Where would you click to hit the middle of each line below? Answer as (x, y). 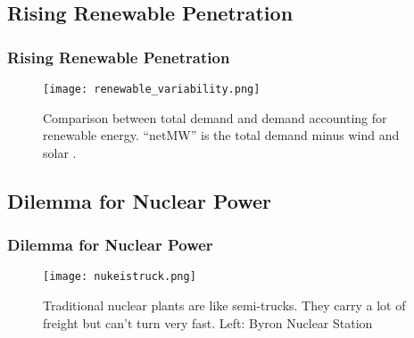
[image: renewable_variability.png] (152, 89)
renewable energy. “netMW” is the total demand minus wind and (221, 135)
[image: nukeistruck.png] (120, 277)
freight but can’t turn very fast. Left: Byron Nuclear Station (208, 322)
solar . (60, 152)
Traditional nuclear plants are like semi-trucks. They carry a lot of (224, 305)
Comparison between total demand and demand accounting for (215, 117)
